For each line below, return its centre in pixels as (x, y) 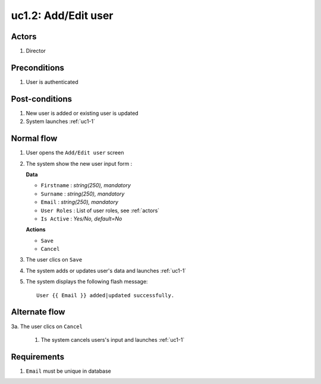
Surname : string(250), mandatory (83, 194)
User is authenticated (52, 82)
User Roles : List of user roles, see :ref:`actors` (100, 210)
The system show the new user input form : (79, 163)
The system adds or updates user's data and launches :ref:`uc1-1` (106, 270)
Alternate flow (38, 312)
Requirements (38, 357)
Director (36, 51)
